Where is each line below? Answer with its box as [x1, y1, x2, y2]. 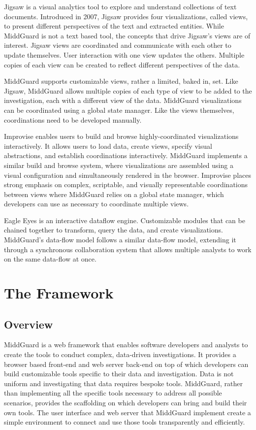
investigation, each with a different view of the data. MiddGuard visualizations [4, 95, 242, 105]
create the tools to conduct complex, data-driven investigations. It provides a [4, 349, 236, 360]
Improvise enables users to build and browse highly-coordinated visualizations [4, 131, 239, 141]
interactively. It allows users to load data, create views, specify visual [4, 140, 212, 151]
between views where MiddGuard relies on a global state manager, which [4, 189, 224, 199]
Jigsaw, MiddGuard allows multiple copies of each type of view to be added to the [4, 85, 252, 96]
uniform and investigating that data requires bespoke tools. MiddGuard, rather [4, 378, 243, 388]
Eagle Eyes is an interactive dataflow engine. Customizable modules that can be [4, 215, 245, 225]
